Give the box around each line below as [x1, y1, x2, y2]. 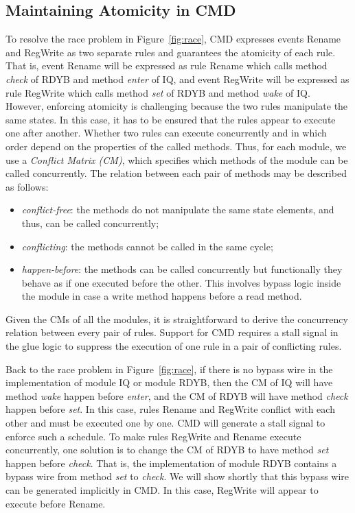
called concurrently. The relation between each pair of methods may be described [5, 166, 347, 180]
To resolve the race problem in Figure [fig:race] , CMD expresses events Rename [5, 32, 341, 46]
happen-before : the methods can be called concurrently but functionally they [21, 262, 343, 276]
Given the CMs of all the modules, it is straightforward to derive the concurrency [5, 311, 348, 326]
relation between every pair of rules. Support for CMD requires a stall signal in [5, 325, 339, 339]
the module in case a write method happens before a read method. [21, 289, 302, 303]
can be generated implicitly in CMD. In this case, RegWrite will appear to [5, 483, 319, 497]
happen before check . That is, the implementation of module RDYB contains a [5, 455, 337, 470]
